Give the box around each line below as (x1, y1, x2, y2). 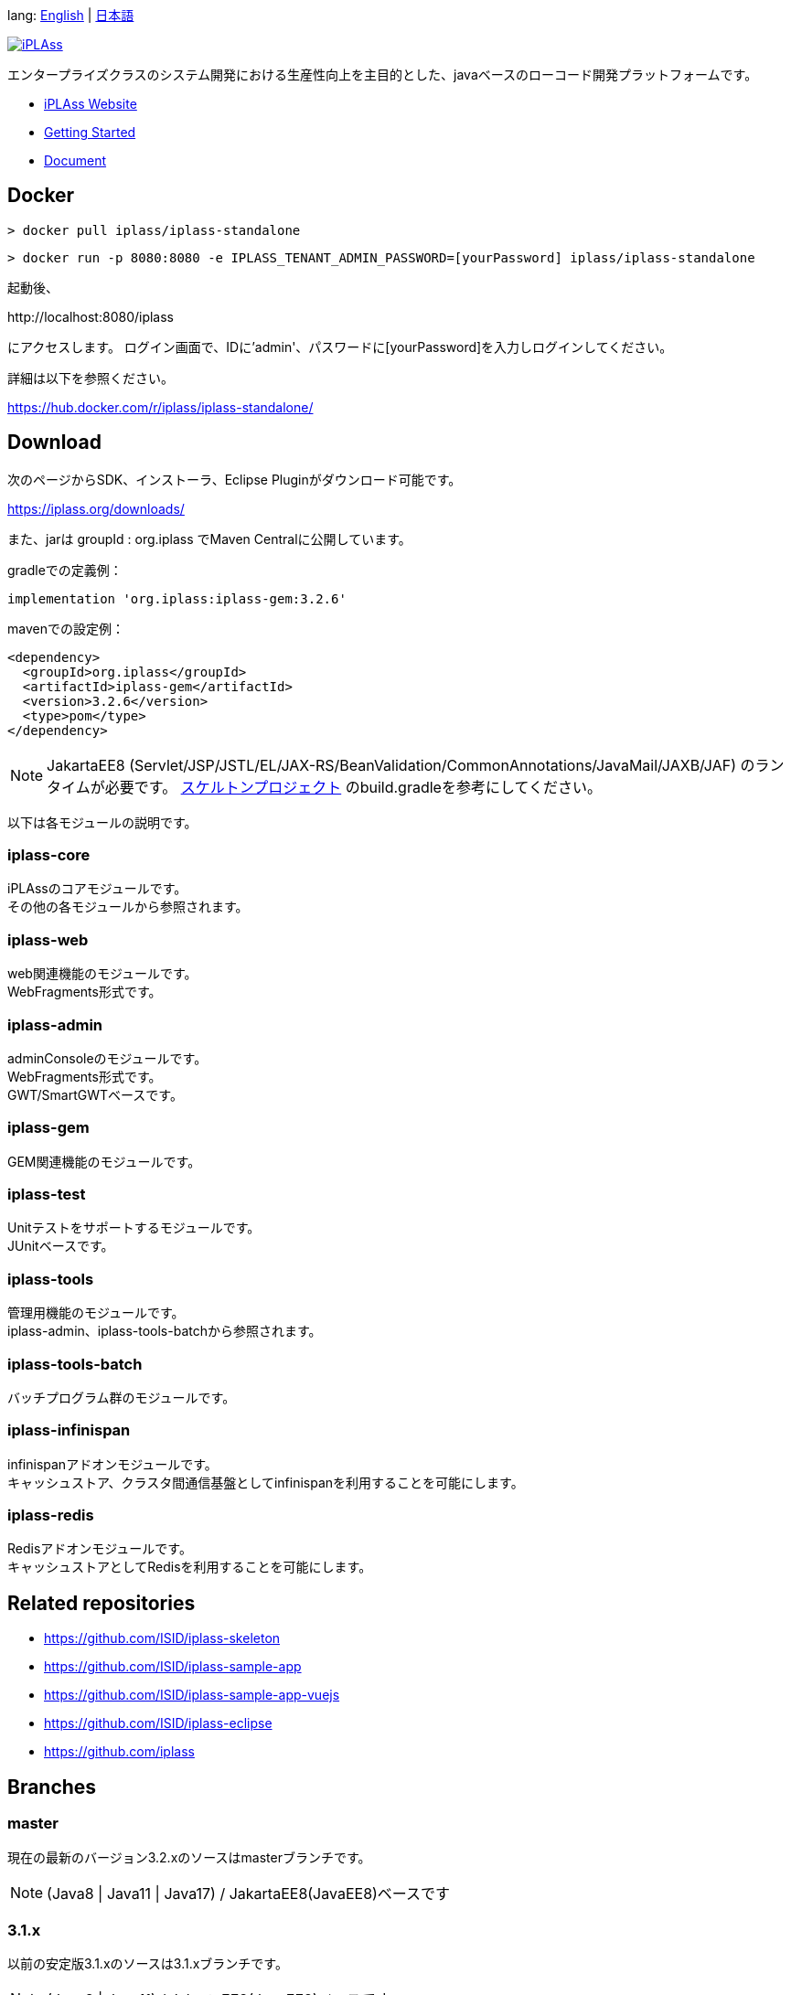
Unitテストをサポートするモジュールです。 (7, 1220, 261, 1236)
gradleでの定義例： (7, 561, 123, 578)
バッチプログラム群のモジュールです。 (7, 1389, 236, 1405)
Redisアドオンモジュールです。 (7, 1541, 192, 1557)
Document (44, 153, 107, 168)
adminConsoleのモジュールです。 (7, 1050, 208, 1066)
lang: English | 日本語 (7, 7, 134, 23)
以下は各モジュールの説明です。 (7, 814, 198, 830)
